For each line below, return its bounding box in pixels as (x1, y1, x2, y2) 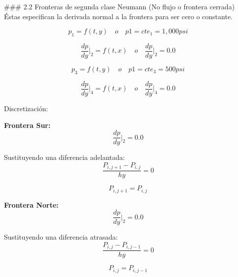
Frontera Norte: (4, 199, 59, 210)
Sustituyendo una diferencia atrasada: (4, 232, 118, 242)
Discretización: (4, 103, 48, 113)
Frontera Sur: (4, 120, 51, 130)
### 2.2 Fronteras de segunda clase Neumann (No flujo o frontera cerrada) (4, 1, 235, 11)
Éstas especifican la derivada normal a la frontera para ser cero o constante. (4, 11, 233, 21)
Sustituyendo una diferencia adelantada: (4, 152, 125, 162)
